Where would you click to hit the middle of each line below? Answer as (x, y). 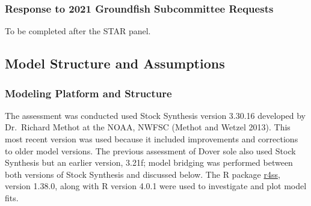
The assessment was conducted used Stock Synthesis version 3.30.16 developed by (155, 115)
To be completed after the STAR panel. (78, 31)
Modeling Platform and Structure (88, 93)
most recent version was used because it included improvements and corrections (152, 139)
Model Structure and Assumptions (115, 63)
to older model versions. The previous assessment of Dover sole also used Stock (150, 150)
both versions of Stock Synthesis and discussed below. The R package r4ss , (143, 174)
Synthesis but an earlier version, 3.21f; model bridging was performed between (149, 162)
